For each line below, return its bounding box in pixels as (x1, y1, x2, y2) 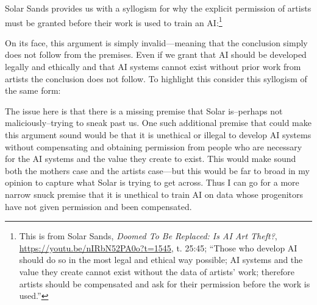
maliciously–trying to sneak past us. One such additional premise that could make (5, 116, 312, 129)
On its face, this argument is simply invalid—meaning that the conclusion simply (5, 36, 308, 49)
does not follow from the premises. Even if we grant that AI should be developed (5, 48, 307, 61)
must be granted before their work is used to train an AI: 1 (5, 14, 223, 29)
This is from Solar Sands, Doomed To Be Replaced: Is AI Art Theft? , (19, 230, 277, 242)
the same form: (5, 84, 61, 97)
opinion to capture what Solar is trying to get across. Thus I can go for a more (5, 176, 299, 189)
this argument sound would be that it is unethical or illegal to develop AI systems (5, 128, 312, 141)
